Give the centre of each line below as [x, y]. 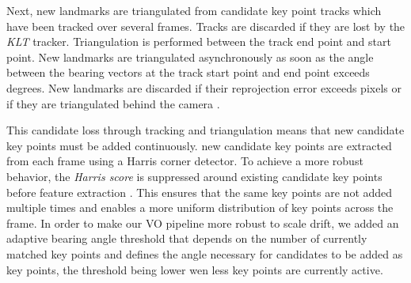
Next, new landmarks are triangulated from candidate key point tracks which [194, 10]
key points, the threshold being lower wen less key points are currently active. [195, 269]
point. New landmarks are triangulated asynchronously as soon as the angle [190, 57]
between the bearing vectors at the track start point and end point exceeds [188, 72]
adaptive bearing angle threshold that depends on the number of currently [187, 238]
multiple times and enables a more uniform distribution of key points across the [200, 208]
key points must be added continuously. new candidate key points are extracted [199, 145]
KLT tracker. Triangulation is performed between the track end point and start [199, 42]
